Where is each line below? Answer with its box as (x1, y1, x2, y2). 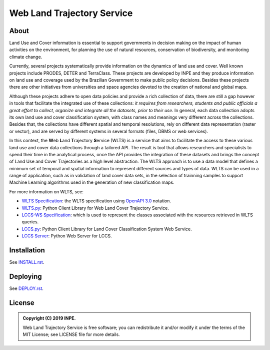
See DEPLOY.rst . (9, 285, 43, 291)
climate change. (9, 54, 42, 60)
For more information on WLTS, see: (9, 188, 83, 195)
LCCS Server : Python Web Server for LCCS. (21, 233, 112, 239)
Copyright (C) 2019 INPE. (22, 315, 76, 321)
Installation (9, 246, 45, 255)
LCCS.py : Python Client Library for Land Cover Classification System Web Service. (21, 226, 192, 232)
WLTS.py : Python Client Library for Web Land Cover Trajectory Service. (21, 205, 169, 211)
